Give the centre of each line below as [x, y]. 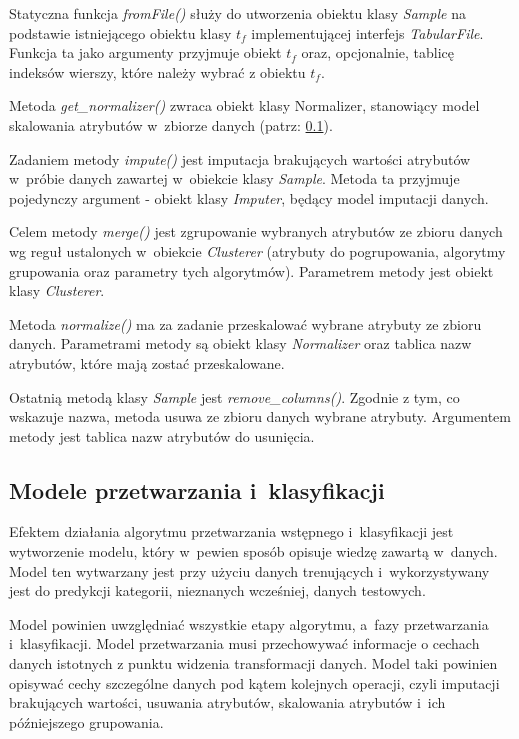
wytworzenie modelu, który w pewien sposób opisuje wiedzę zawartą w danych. [253, 551]
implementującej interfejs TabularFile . [367, 32]
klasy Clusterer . [57, 290]
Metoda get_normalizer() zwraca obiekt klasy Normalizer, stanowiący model [244, 105]
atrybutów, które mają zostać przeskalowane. [147, 362]
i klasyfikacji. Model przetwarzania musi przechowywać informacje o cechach [244, 643]
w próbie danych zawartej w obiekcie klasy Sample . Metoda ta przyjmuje [234, 178]
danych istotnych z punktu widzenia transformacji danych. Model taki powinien [253, 663]
